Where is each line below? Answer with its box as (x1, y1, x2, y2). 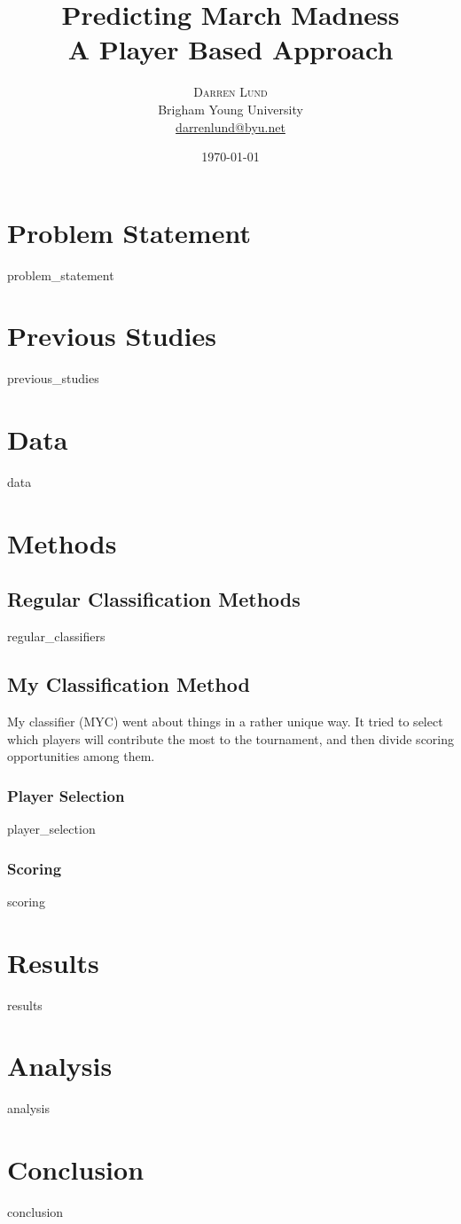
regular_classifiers (7, 627, 105, 646)
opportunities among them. (7, 747, 155, 765)
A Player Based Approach (67, 31, 394, 67)
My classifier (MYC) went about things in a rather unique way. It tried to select (7, 712, 443, 731)
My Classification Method (7, 671, 250, 698)
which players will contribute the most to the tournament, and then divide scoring (7, 729, 455, 748)
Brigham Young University (158, 99, 303, 118)
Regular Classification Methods (7, 585, 301, 613)
